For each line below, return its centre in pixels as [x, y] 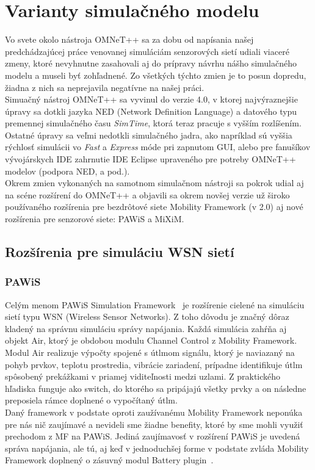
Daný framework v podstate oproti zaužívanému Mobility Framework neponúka [154, 412]
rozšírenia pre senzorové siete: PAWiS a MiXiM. [95, 219]
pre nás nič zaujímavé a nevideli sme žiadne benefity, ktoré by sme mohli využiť [154, 424]
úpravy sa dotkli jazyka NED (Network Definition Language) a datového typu [151, 111]
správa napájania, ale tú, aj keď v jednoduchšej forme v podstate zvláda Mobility [157, 448]
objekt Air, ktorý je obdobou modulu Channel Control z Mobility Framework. [151, 340]
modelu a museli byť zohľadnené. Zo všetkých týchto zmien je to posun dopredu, [156, 75]
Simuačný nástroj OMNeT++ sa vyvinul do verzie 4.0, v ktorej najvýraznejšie [151, 99]
